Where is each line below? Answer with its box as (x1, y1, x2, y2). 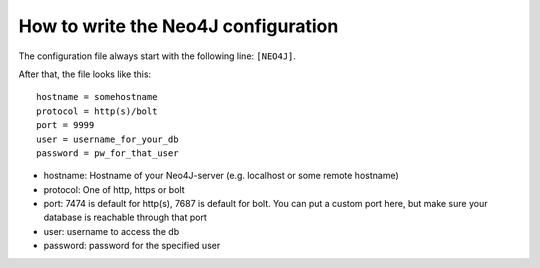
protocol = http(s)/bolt (36, 105, 158, 117)
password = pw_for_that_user (36, 147, 179, 159)
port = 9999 (36, 120, 95, 131)
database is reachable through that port (43, 211, 207, 224)
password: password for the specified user (43, 240, 221, 252)
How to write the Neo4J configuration (18, 15, 339, 37)
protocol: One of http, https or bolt (43, 183, 185, 195)
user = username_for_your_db (36, 133, 179, 145)
